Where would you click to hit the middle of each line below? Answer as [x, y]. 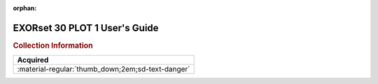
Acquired [33, 60]
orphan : [25, 8]
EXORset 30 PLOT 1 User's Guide [86, 28]
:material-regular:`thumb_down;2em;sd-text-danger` [104, 69]
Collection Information [53, 45]
